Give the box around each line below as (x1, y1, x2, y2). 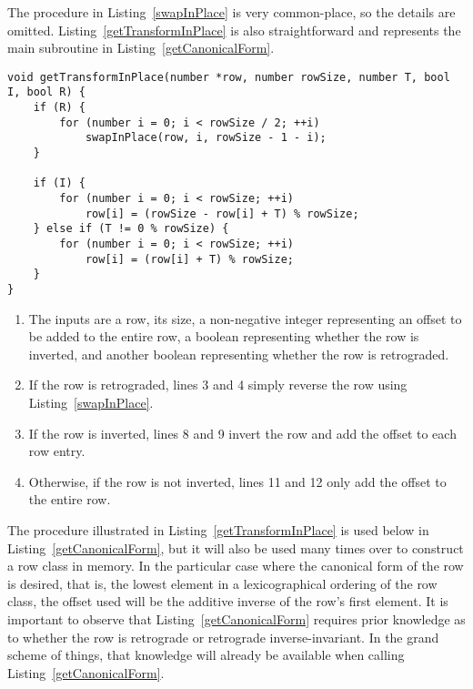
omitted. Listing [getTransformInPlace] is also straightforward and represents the (7, 20, 461, 39)
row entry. (28, 441, 86, 461)
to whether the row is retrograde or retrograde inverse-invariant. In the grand (7, 627, 439, 646)
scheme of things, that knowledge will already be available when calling (7, 645, 405, 664)
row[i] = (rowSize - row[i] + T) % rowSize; (85, 207, 359, 220)
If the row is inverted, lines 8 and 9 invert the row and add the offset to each (28, 423, 457, 442)
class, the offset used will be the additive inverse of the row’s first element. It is (7, 592, 448, 611)
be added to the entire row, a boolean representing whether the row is (28, 327, 419, 346)
